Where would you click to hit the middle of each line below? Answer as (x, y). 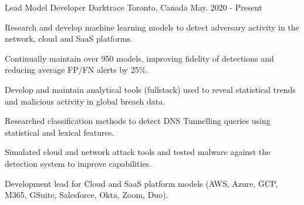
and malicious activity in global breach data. (85, 101)
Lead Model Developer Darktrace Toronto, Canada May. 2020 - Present (134, 7)
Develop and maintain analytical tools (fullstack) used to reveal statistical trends (150, 89)
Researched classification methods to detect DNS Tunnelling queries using (138, 121)
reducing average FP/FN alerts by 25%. (77, 70)
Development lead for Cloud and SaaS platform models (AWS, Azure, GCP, (141, 183)
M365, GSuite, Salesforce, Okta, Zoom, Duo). (87, 195)
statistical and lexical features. (60, 132)
